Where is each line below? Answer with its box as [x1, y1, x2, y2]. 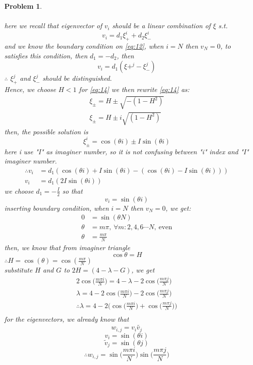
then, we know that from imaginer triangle [4, 242, 130, 252]
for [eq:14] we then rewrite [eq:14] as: [79, 84, 190, 94]
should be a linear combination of [112, 20, 211, 31]
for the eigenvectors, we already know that [4, 314, 129, 324]
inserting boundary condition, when [4, 202, 109, 213]
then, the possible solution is [4, 126, 88, 136]
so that [62, 185, 83, 196]
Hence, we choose [4, 84, 56, 94]
